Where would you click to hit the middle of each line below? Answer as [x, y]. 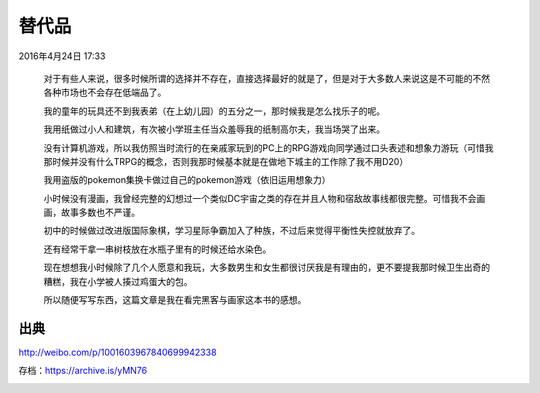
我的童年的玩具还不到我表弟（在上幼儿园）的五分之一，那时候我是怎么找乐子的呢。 [214, 111]
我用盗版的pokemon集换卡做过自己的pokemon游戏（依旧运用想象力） [187, 180]
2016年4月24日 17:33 [62, 56]
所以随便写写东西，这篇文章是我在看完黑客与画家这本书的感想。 [175, 300]
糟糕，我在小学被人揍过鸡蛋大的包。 [118, 281]
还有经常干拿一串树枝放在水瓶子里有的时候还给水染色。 [157, 249]
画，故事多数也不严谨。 [91, 212]
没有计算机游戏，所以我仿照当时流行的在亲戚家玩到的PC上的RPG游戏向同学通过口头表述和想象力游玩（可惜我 [268, 147]
